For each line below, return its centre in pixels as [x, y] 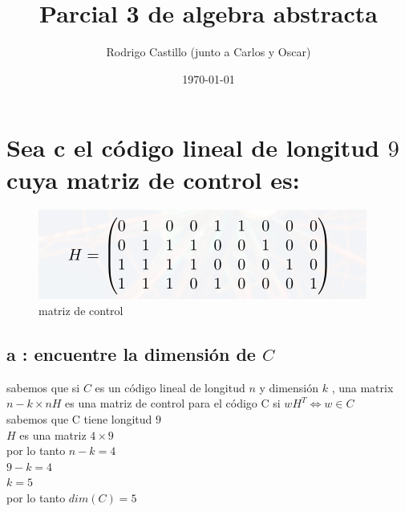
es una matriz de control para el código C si [173, 403]
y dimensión [289, 387]
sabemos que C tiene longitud [79, 419]
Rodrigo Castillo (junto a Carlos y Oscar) [209, 52]
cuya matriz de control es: [153, 179]
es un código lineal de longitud [170, 387]
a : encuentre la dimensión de [131, 354]
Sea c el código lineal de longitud [193, 147]
